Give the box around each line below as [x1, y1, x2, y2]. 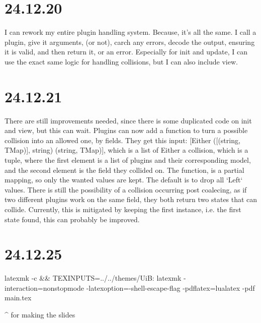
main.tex [5, 292, 32, 303]
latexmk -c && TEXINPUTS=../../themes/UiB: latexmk [5, 273, 182, 283]
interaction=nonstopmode [5, 282, 84, 293]
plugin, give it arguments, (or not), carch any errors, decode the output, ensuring [5, 36, 255, 47]
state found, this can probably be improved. [5, 214, 140, 224]
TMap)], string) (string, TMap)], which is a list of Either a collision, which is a [5, 145, 248, 155]
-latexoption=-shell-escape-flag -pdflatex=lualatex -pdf [86, 282, 255, 293]
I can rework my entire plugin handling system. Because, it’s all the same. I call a [5, 27, 256, 37]
